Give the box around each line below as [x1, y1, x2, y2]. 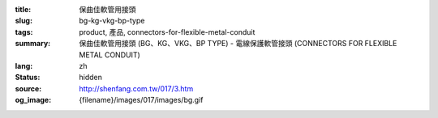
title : [15, 5, 32, 14]
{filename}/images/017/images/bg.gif [79, 95, 204, 105]
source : [15, 83, 42, 93]
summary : [15, 39, 51, 48]
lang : [15, 61, 33, 70]
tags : [15, 27, 33, 36]
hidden [79, 73, 103, 82]
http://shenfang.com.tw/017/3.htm [79, 83, 194, 93]
